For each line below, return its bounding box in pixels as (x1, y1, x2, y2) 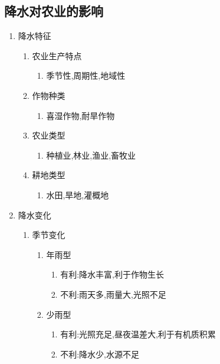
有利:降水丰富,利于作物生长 (60, 268, 164, 281)
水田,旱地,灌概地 (46, 188, 109, 201)
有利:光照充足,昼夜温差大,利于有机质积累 (60, 328, 216, 340)
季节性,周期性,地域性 (46, 69, 126, 82)
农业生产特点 (32, 49, 82, 62)
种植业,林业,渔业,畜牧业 (46, 149, 136, 161)
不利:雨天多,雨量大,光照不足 (60, 288, 166, 300)
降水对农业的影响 (4, 2, 103, 20)
